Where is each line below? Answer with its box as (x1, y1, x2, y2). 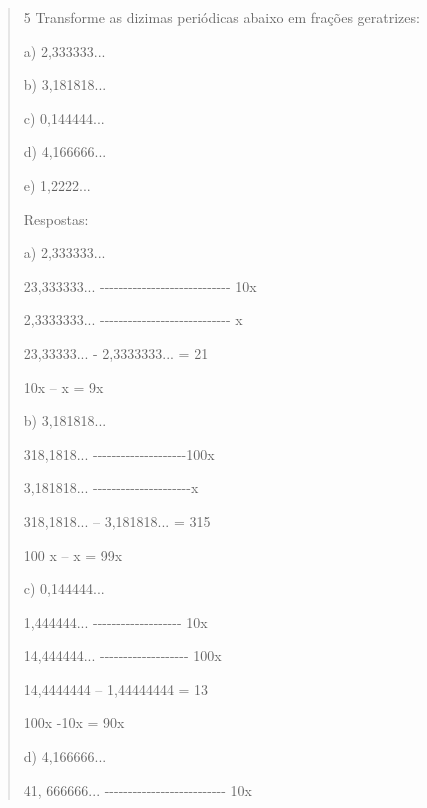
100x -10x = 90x (23, 712, 125, 733)
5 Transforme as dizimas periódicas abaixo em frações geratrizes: (23, 7, 420, 27)
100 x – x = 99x (23, 544, 123, 565)
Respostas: (23, 208, 89, 229)
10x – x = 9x (23, 376, 104, 397)
